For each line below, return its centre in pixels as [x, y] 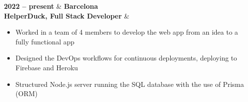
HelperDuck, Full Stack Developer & [67, 15]
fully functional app [45, 41]
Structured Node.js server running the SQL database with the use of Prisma [130, 84]
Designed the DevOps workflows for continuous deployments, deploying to [126, 58]
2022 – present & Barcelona [51, 6]
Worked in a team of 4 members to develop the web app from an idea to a [127, 32]
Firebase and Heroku [47, 67]
